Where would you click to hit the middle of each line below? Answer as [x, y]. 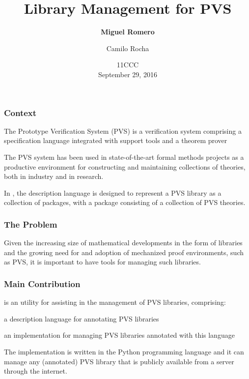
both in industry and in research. [54, 176]
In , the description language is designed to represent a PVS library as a [113, 192]
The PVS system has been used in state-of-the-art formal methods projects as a [124, 157]
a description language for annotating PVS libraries [82, 318]
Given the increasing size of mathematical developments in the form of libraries [123, 243]
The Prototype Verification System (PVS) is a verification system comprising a [123, 131]
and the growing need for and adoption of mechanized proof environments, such [124, 252]
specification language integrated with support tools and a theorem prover [116, 140]
